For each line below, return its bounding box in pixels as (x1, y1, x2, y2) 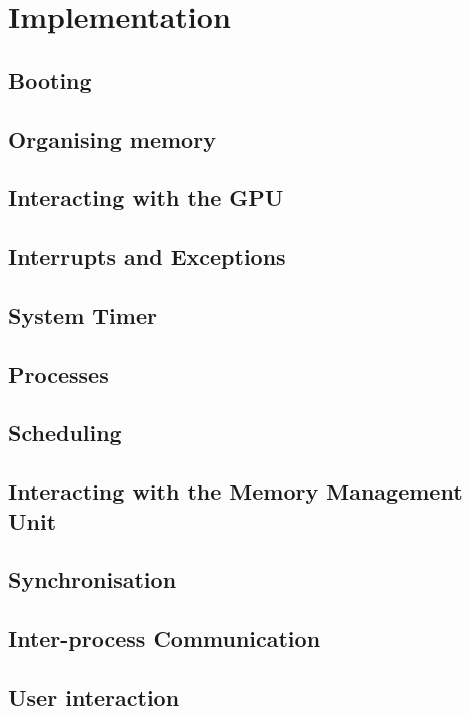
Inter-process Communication (8, 623, 321, 654)
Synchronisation (8, 564, 177, 595)
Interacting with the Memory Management (8, 476, 463, 507)
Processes (8, 358, 109, 389)
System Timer (8, 299, 157, 330)
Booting (8, 64, 92, 95)
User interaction (8, 681, 180, 712)
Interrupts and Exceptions (8, 241, 286, 272)
